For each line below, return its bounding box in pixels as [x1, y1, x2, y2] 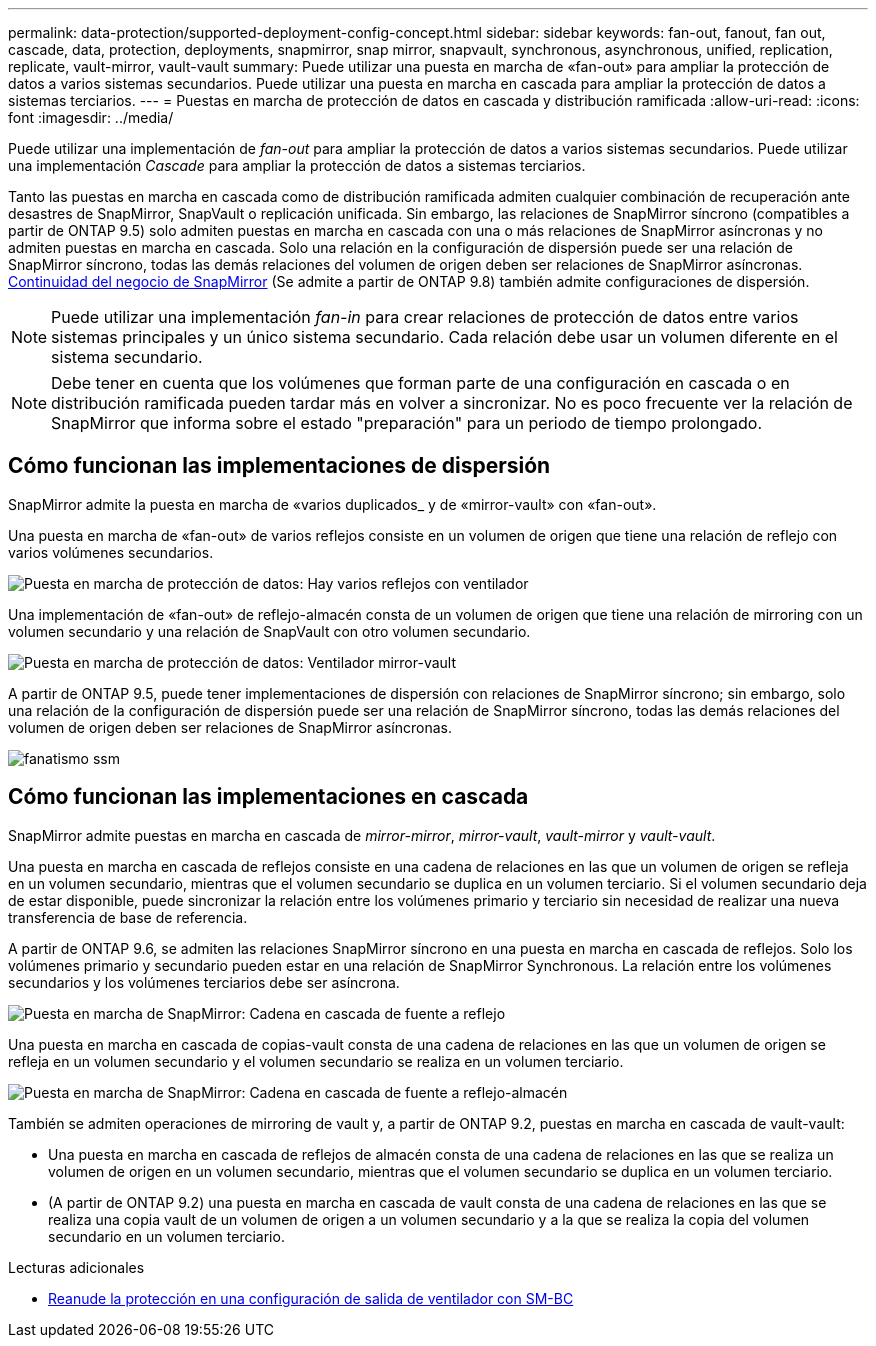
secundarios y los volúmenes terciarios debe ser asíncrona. [8, 973, 400, 991]
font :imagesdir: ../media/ [8, 109, 174, 126]
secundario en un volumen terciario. [48, 1227, 285, 1245]
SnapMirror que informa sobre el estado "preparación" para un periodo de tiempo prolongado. [51, 413, 763, 433]
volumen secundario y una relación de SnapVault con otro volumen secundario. [8, 622, 531, 640]
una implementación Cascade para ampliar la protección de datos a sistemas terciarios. [8, 157, 586, 174]
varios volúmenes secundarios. [8, 543, 214, 561]
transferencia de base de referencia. [8, 908, 248, 926]
